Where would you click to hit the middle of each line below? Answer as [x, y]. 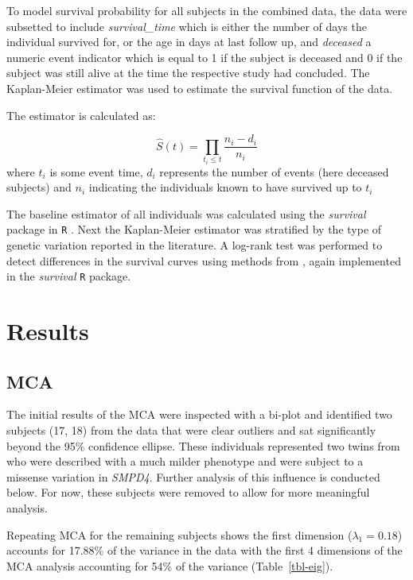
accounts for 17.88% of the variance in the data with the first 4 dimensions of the [205, 550]
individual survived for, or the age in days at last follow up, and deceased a [189, 42]
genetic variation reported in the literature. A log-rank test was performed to [195, 245]
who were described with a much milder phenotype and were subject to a [185, 461]
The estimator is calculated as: [81, 115]
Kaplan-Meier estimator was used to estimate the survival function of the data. [200, 88]
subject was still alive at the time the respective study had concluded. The [188, 73]
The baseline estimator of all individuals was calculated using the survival [186, 213]
